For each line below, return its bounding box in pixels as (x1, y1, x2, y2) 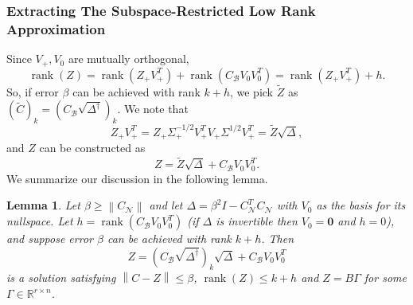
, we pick (229, 83, 273, 100)
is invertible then (216, 213, 298, 229)
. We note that (117, 100, 189, 117)
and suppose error (6, 230, 93, 247)
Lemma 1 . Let (6, 197, 80, 213)
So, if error (6, 83, 59, 100)
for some (364, 269, 407, 286)
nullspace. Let (6, 213, 73, 229)
